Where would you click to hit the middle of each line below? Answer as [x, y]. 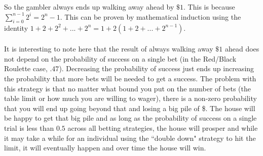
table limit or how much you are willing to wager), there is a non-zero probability [130, 98]
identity [16, 28]
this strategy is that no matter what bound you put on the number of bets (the [127, 88]
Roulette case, [26, 68]
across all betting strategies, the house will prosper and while [163, 127]
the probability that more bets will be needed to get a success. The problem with [130, 78]
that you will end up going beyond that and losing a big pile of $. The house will [130, 108]
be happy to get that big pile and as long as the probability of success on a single [130, 118]
